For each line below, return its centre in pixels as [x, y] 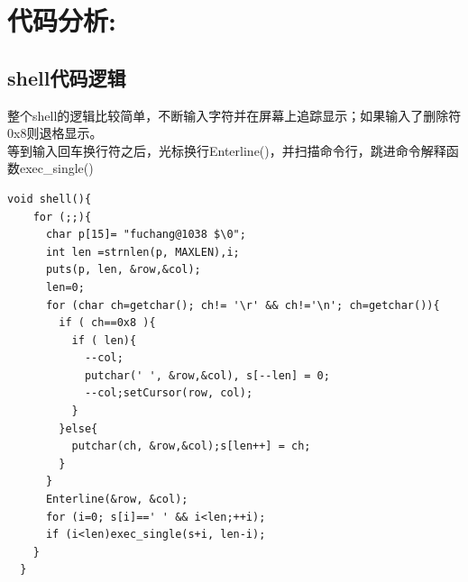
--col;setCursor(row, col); [169, 393]
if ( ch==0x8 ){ [107, 323]
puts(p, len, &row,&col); [123, 270]
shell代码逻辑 [67, 77]
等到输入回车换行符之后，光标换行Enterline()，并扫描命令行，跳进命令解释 [227, 150]
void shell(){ [50, 199]
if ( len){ [104, 340]
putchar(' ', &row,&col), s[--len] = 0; [207, 375]
